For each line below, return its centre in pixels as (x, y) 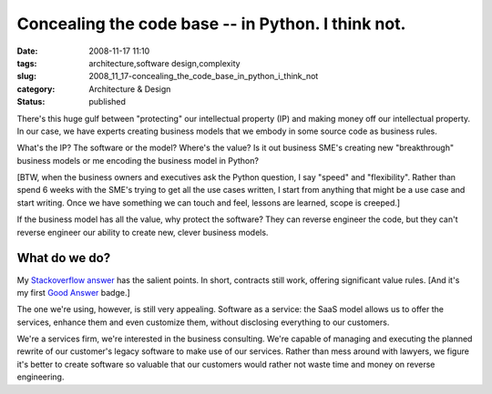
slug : (26, 76)
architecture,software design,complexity (164, 63)
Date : (27, 51)
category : (36, 89)
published (108, 102)
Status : (31, 102)
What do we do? (64, 258)
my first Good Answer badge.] (74, 292)
